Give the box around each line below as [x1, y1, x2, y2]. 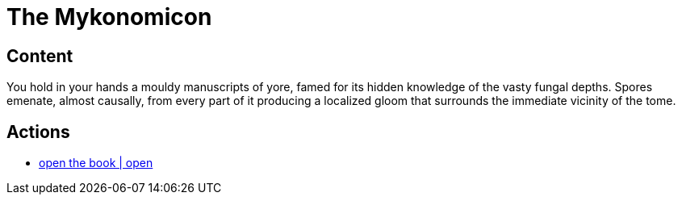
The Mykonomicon [6, 3, 212, 31]
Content [6, 45, 73, 66]
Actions [6, 121, 70, 142]
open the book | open [39, 156, 153, 170]
